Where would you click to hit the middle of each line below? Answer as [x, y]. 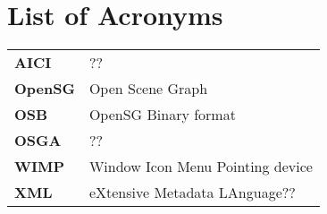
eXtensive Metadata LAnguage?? [192, 193]
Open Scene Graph [148, 89]
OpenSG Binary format [162, 115]
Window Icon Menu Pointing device [201, 167]
